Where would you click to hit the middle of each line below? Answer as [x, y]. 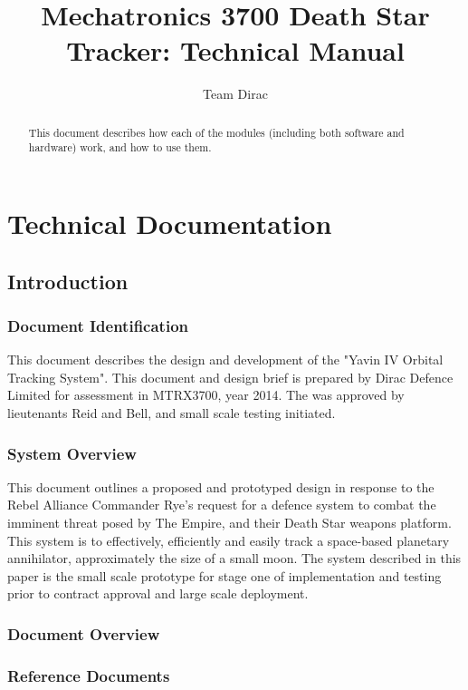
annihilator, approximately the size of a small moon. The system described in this [234, 558]
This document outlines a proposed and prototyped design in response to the [221, 486]
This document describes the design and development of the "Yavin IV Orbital [225, 360]
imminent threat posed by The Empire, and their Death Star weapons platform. [229, 522]
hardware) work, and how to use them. [120, 147]
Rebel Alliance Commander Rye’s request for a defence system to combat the [222, 505]
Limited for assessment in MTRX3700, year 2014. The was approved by [206, 395]
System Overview [72, 453]
